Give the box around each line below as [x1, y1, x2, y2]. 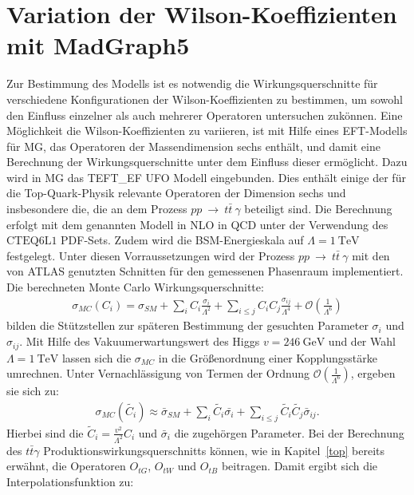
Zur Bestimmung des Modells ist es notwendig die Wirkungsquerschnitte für [6, 75, 378, 92]
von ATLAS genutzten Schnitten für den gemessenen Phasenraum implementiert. [6, 263, 404, 279]
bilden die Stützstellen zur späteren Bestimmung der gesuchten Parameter [6, 317, 369, 334]
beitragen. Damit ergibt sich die [221, 457, 378, 474]
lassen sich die [61, 349, 132, 366]
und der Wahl [328, 333, 396, 350]
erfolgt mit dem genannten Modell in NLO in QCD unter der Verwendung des [6, 216, 388, 232]
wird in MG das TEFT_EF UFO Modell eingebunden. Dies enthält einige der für [6, 168, 406, 185]
